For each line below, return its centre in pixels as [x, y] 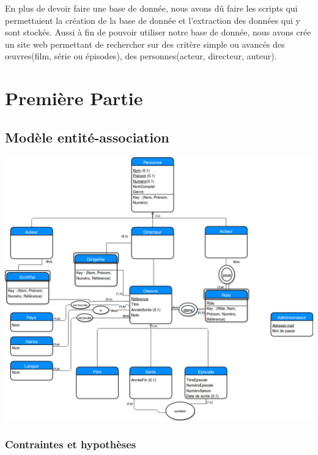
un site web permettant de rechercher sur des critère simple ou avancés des [145, 44]
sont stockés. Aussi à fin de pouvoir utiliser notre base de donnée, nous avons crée [158, 32]
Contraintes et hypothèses [71, 444]
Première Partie [74, 98]
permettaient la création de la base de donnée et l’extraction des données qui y [153, 20]
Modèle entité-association [87, 137]
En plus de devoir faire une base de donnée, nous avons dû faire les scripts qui [151, 8]
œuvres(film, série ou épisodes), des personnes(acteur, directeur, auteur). [141, 56]
